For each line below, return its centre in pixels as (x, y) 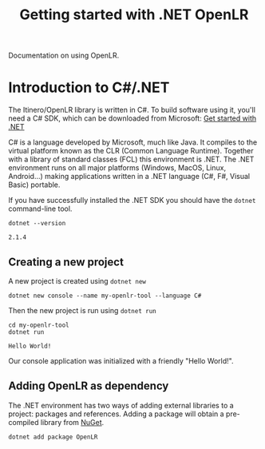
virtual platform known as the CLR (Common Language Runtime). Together (131, 151)
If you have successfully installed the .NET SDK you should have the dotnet (132, 201)
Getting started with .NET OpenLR (134, 15)
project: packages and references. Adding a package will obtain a (117, 414)
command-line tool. (40, 209)
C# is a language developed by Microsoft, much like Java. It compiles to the (133, 142)
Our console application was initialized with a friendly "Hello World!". (121, 360)
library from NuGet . (72, 422)
